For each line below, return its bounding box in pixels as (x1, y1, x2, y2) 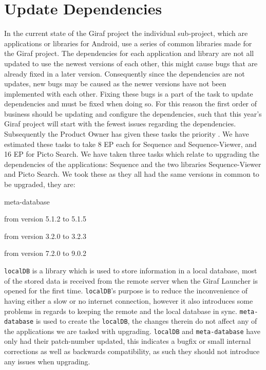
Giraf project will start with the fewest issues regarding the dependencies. (4, 118, 236, 129)
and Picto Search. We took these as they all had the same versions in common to (4, 169, 259, 179)
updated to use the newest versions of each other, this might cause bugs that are (4, 58, 258, 68)
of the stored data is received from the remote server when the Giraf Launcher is (4, 275, 258, 286)
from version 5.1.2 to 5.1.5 (4, 213, 86, 224)
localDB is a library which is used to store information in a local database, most (4, 265, 257, 275)
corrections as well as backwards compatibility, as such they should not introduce (4, 346, 260, 357)
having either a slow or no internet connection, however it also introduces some (4, 295, 253, 306)
